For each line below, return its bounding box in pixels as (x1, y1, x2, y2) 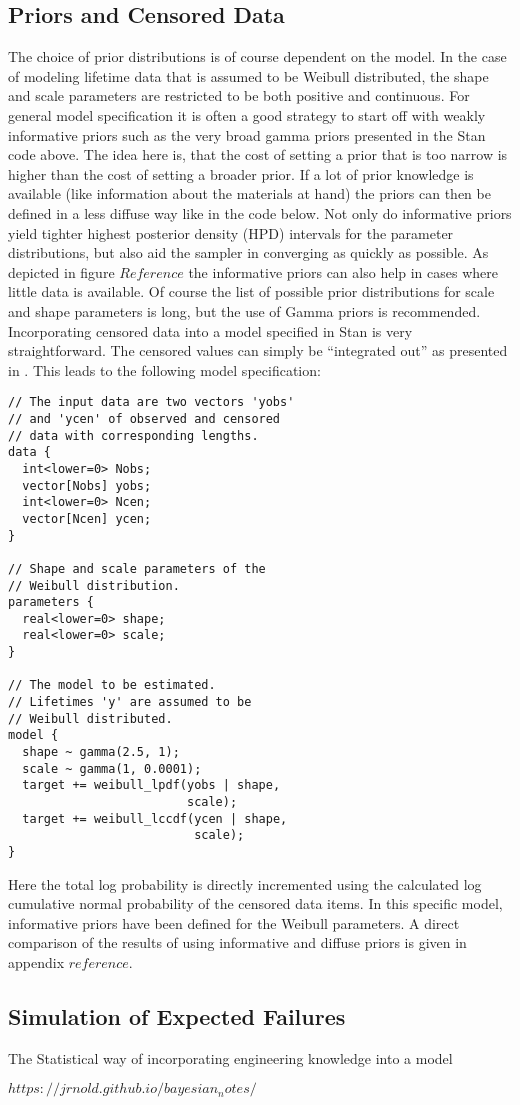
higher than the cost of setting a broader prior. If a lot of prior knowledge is (8, 163, 474, 184)
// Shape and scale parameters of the (8, 561, 266, 576)
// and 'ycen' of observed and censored (8, 411, 281, 426)
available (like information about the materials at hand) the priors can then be (8, 183, 491, 204)
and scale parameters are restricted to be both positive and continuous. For (8, 85, 470, 106)
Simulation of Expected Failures (8, 1001, 346, 1032)
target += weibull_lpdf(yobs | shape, (22, 778, 281, 793)
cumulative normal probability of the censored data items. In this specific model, (8, 893, 503, 914)
